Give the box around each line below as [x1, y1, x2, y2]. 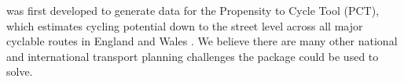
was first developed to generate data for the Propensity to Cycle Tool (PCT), [6, 2, 380, 18]
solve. [6, 63, 33, 80]
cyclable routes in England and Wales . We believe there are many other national [6, 33, 398, 49]
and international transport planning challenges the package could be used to [6, 48, 379, 64]
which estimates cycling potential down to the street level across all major [6, 17, 363, 34]
